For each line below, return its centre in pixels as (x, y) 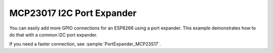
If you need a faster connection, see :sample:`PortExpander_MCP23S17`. (85, 44)
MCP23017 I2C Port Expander (73, 13)
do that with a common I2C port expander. (54, 34)
